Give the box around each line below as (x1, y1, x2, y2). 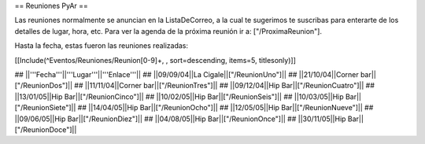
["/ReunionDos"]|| (14, 81, 73, 90)
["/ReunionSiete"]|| (14, 103, 76, 113)
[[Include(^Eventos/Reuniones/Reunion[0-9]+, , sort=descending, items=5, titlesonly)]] (14, 55, 297, 65)
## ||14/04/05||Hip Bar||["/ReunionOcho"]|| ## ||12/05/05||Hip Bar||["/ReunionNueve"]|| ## (77, 103, 374, 113)
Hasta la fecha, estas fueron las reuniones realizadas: (14, 41, 189, 50)
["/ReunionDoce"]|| (14, 124, 77, 134)
